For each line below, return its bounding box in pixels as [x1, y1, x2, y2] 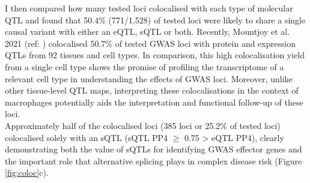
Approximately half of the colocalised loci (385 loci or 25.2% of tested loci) [5, 119, 281, 131]
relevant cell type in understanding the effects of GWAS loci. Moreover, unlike [5, 72, 293, 85]
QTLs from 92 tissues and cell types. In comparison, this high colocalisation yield [5, 49, 305, 61]
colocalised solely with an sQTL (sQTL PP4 [5, 131, 168, 143]
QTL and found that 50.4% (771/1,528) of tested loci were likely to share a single [5, 13, 306, 26]
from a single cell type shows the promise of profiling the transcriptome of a [5, 60, 284, 73]
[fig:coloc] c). [5, 166, 49, 179]
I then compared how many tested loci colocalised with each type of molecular [5, 2, 293, 14]
